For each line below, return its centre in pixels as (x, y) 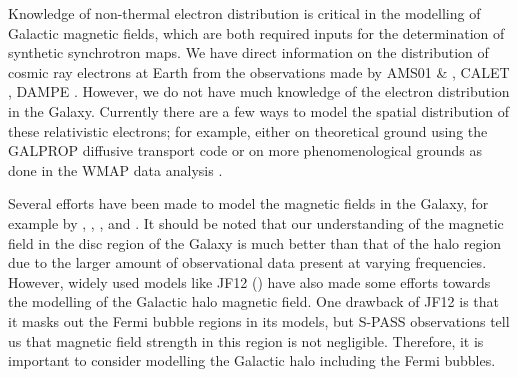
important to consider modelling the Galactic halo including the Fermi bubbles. (252, 360)
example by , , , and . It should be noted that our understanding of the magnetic (256, 222)
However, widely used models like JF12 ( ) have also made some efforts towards (249, 281)
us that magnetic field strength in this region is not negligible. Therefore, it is (246, 340)
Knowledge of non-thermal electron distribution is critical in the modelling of (244, 13)
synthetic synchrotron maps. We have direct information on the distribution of (248, 52)
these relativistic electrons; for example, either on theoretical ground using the (248, 130)
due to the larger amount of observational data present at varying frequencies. (247, 262)
